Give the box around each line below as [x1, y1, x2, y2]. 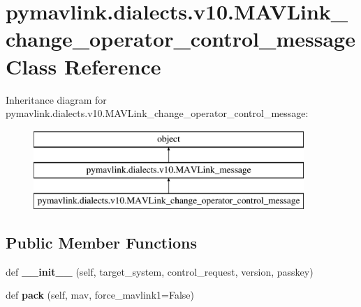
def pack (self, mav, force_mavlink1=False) [6, 288, 194, 302]
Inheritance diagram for [6, 92, 107, 107]
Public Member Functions [6, 232, 197, 253]
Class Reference [6, 52, 161, 80]
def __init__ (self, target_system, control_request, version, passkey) [6, 264, 314, 278]
